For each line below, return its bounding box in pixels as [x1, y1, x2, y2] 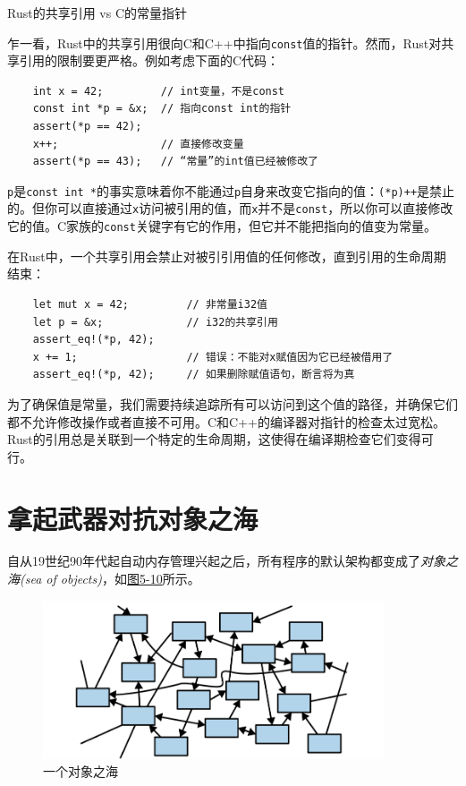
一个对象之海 [43, 762, 118, 781]
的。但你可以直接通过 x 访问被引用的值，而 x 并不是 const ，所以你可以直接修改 [7, 199, 453, 218]
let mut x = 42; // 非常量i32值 [32, 297, 267, 311]
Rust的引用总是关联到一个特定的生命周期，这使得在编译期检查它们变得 [7, 430, 421, 449]
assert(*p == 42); [32, 120, 142, 133]
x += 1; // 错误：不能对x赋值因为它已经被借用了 [32, 350, 394, 363]
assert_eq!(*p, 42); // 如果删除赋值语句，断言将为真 [32, 368, 355, 381]
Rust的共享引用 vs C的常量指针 [7, 4, 187, 21]
